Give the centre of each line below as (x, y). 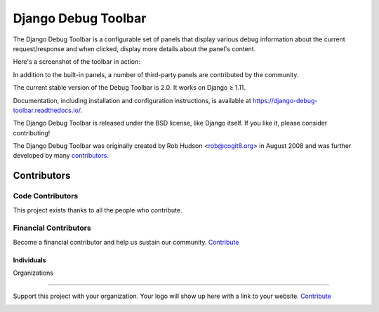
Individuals (29, 260)
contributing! (32, 133)
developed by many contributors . (61, 156)
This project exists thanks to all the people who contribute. (98, 210)
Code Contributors (46, 196)
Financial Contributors (52, 228)
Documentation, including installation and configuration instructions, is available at (132, 100)
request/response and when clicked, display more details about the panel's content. (134, 48)
